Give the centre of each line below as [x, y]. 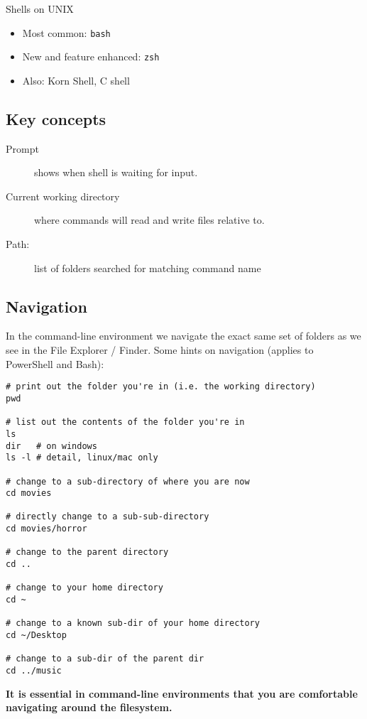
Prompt [22, 148]
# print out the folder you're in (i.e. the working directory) [161, 387]
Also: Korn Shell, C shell [76, 80]
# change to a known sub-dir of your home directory [133, 623]
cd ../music [34, 671]
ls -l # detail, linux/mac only [82, 458]
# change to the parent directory [87, 552]
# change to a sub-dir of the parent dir [105, 659]
